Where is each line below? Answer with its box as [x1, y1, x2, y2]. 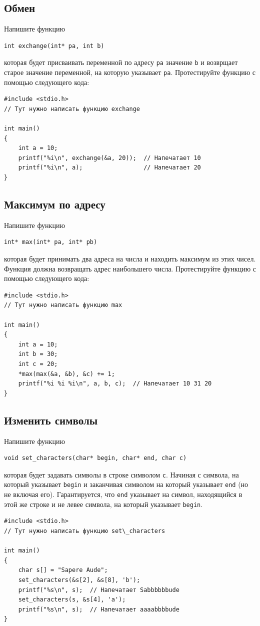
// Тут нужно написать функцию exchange [4, 105, 140, 112]
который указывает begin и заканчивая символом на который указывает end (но [4, 479, 248, 489]
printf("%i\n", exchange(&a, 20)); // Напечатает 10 [18, 154, 201, 161]
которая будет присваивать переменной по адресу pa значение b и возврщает [4, 57, 238, 67]
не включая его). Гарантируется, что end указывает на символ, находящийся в [4, 489, 242, 499]
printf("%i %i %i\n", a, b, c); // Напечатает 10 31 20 [18, 380, 212, 387]
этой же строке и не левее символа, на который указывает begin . [4, 498, 203, 509]
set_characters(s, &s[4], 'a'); [18, 596, 126, 603]
